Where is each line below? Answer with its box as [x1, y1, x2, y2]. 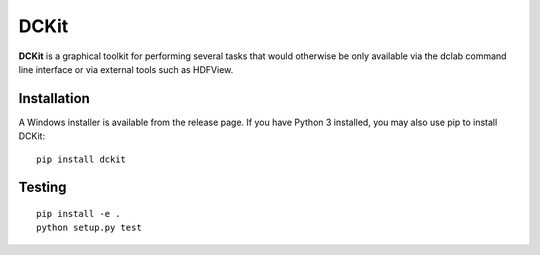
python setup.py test [36, 222, 142, 234]
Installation [18, 90, 90, 107]
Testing [18, 179, 67, 196]
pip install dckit [36, 153, 127, 165]
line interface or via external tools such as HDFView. [18, 63, 234, 75]
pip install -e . [36, 208, 121, 220]
